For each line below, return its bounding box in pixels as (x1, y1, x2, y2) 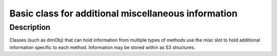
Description (9, 23, 51, 32)
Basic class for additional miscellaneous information (9, 8, 238, 19)
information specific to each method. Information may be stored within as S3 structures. (9, 44, 196, 50)
